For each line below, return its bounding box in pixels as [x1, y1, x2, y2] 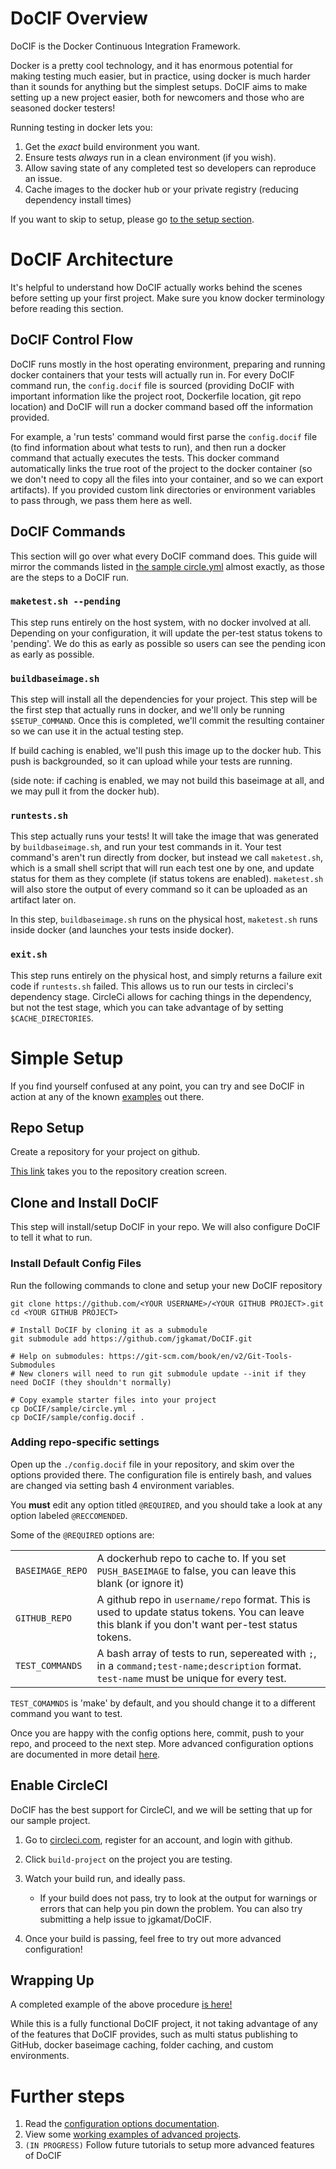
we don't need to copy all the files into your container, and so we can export [10, 473, 324, 485]
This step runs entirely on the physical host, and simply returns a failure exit [10, 969, 323, 981]
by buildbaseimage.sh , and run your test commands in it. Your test [10, 841, 282, 853]
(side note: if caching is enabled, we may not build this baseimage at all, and [10, 775, 325, 787]
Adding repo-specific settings [10, 1435, 160, 1449]
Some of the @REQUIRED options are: [10, 1528, 155, 1541]
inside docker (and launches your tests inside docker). [10, 924, 235, 936]
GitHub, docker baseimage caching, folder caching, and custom [10, 2039, 274, 2051]
